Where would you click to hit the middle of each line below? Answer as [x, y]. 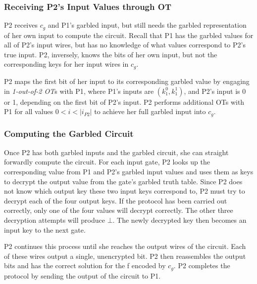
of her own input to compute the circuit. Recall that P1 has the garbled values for [129, 35]
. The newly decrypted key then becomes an [180, 220]
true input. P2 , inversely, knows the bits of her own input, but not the [111, 54]
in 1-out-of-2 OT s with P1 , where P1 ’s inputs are [79, 91]
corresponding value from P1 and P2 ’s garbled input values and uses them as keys [129, 171]
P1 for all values [29, 111]
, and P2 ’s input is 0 [215, 91]
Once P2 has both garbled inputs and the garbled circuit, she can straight [116, 152]
